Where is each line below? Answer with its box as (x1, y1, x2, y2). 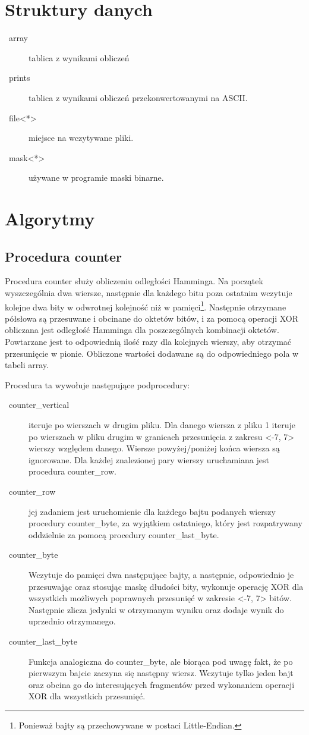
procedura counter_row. (29, 465, 116, 478)
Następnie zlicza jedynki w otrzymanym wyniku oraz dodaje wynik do (29, 603, 284, 615)
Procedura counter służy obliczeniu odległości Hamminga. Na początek (5, 275, 263, 287)
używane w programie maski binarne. (29, 171, 164, 184)
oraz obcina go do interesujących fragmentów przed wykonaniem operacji (29, 678, 295, 690)
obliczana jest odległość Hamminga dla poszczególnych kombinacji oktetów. (5, 323, 279, 336)
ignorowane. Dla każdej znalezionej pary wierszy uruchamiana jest (29, 453, 269, 466)
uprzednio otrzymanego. (29, 615, 116, 627)
